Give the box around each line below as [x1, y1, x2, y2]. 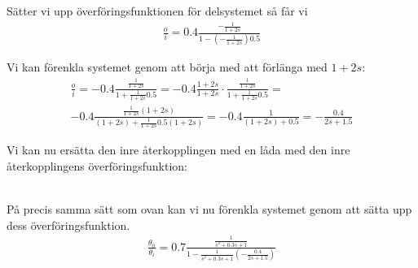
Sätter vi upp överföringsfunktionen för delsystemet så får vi [7, 2, 308, 19]
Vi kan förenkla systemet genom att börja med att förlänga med [7, 58, 328, 76]
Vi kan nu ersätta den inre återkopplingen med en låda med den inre [7, 141, 350, 158]
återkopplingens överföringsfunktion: [7, 157, 187, 174]
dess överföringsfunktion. [7, 216, 130, 233]
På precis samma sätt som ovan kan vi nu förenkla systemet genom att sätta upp [7, 201, 412, 218]
